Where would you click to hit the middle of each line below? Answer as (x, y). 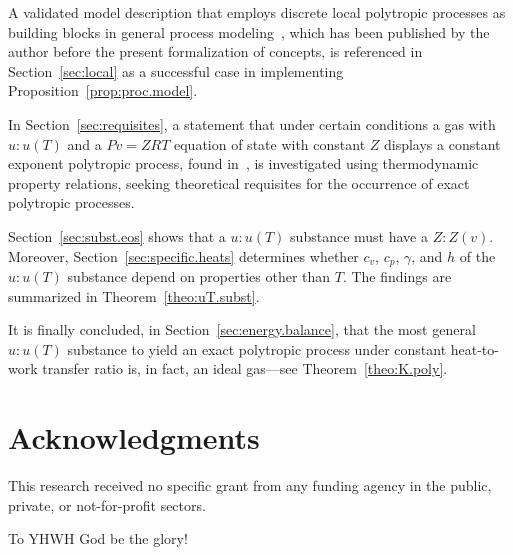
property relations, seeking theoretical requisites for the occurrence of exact (239, 182)
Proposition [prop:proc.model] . (103, 90)
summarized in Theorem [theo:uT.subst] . (134, 295)
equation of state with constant (269, 143)
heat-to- (474, 348)
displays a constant (442, 143)
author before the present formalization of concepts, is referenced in (215, 51)
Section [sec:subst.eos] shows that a (117, 235)
